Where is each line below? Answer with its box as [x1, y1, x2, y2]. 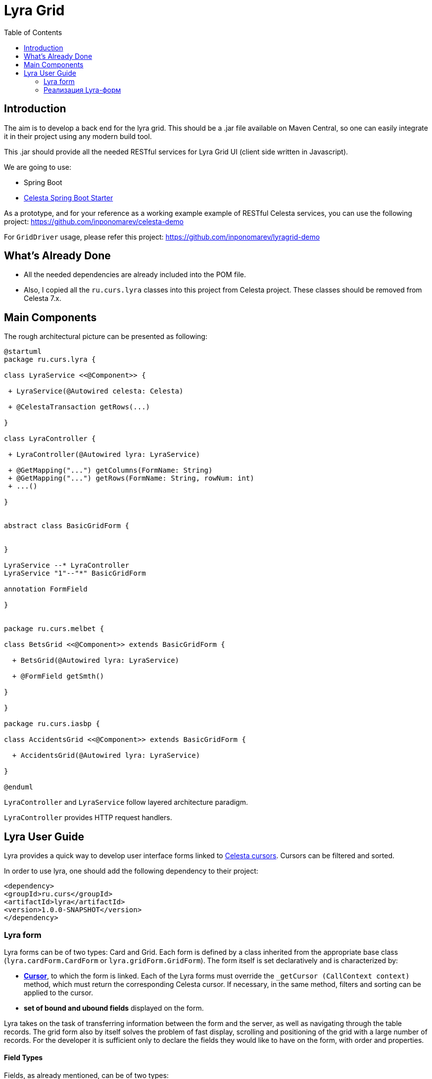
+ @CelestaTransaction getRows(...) [8, 403, 150, 411]
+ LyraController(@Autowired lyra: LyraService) [8, 450, 200, 459]
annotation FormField [4, 585, 88, 593]
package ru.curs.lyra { [4, 355, 96, 364]
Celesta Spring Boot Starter [24, 193, 113, 202]
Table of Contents [4, 28, 62, 37]
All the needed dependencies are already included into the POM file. [24, 270, 246, 279]
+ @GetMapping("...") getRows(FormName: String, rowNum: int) [8, 474, 254, 483]
